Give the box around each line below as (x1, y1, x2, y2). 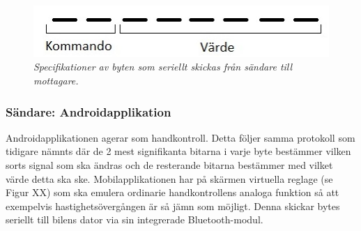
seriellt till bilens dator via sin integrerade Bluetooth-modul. (6, 212, 263, 227)
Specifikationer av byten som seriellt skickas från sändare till (33, 59, 293, 74)
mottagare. (33, 73, 79, 87)
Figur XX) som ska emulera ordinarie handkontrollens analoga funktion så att (6, 185, 339, 200)
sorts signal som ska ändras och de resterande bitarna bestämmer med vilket (6, 158, 333, 172)
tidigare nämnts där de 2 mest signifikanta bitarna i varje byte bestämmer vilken (6, 144, 351, 158)
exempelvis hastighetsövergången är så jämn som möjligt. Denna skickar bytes (6, 198, 340, 213)
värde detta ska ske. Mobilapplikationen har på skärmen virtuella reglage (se (6, 171, 333, 186)
